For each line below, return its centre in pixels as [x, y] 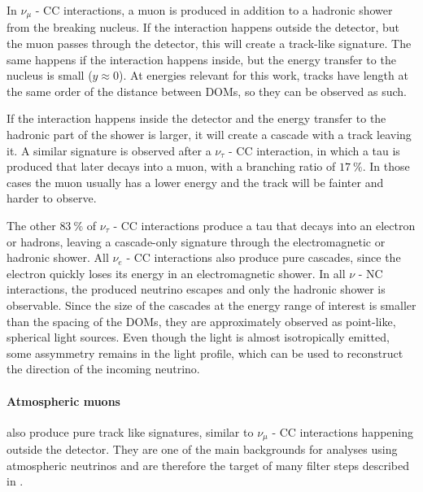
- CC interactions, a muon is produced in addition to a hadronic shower [214, 10]
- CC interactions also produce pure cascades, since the [264, 257]
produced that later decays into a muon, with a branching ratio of [171, 166]
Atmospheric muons [63, 401]
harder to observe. [52, 198]
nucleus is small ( [50, 75]
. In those [386, 166]
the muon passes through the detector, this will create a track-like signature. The [209, 44]
